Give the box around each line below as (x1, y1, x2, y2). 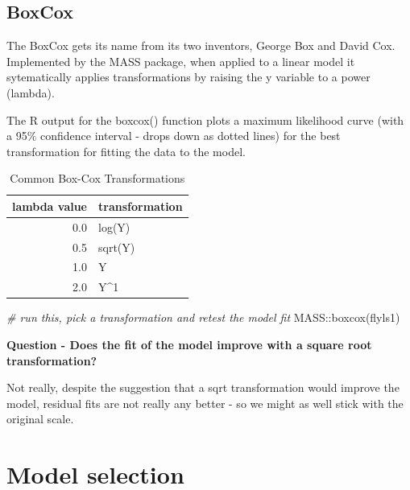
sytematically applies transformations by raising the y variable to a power (6, 68, 371, 85)
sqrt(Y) (98, 238, 135, 255)
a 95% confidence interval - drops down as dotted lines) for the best (6, 127, 341, 144)
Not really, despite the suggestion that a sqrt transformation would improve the (6, 379, 400, 396)
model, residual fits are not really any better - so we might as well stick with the (6, 394, 404, 411)
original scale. (6, 410, 74, 427)
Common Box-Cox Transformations (10, 170, 185, 187)
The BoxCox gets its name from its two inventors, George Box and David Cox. (6, 37, 396, 54)
